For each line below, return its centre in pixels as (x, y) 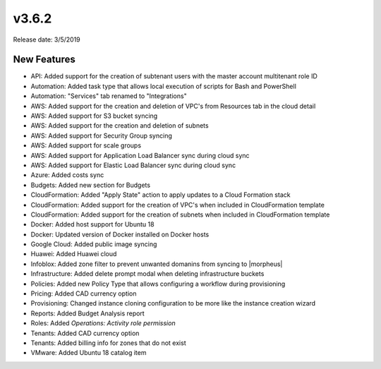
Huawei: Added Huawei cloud (74, 254)
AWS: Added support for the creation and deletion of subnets (120, 126)
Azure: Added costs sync (67, 175)
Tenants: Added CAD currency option (85, 333)
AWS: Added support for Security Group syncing (101, 135)
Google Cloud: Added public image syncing (94, 244)
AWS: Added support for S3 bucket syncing (94, 116)
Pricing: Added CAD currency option (84, 294)
